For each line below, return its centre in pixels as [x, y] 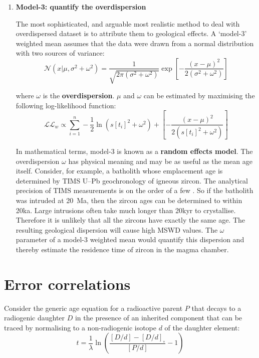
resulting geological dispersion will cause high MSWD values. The [117, 229]
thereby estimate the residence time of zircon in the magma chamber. [122, 249]
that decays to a [216, 308]
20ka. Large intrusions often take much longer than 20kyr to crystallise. [126, 210]
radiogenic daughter [35, 318]
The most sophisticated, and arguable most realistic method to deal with [128, 23]
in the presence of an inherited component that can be [159, 318]
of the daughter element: [202, 327]
